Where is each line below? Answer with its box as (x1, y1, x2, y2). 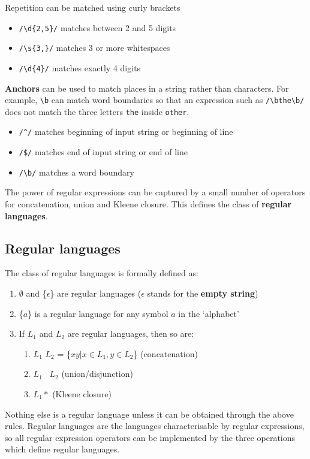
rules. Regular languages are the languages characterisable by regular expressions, (5, 419, 305, 432)
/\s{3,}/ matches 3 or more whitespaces (19, 41, 170, 54)
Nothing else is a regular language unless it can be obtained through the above (5, 407, 294, 420)
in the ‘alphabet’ (178, 307, 239, 319)
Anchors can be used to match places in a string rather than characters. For (5, 81, 289, 94)
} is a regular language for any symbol (28, 307, 168, 319)
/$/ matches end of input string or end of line (19, 146, 188, 158)
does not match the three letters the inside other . (5, 105, 189, 117)
